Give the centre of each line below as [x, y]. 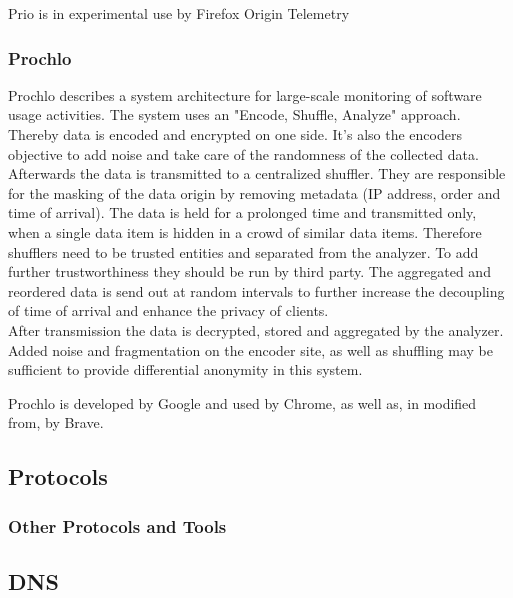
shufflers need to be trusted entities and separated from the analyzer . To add [243, 251]
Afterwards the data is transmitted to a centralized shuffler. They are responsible [257, 173]
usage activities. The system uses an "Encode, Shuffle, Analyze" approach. [234, 114]
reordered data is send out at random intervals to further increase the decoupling [256, 290]
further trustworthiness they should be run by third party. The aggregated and [249, 271]
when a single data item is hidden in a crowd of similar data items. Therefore [245, 231]
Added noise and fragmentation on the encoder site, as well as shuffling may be [250, 349]
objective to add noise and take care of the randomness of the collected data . [243, 153]
